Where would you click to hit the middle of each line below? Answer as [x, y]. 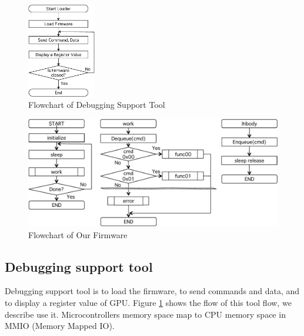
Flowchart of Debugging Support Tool [97, 105]
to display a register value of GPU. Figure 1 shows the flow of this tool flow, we [148, 302]
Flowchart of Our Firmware [78, 234]
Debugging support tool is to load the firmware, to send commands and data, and [152, 291]
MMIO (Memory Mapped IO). [60, 326]
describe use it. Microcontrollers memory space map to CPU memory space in [145, 314]
